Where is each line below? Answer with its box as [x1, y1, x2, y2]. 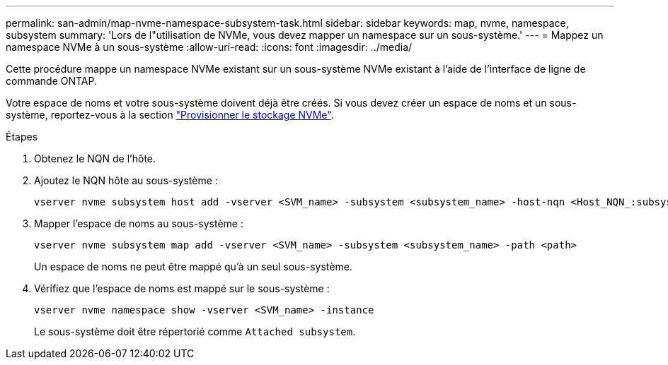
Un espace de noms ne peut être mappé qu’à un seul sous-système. [34, 261, 352, 273]
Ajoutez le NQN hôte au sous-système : [34, 174, 218, 186]
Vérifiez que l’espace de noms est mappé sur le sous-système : [34, 282, 330, 294]
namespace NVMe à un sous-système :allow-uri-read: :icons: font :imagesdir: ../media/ [6, 41, 413, 53]
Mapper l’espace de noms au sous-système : [34, 217, 243, 229]
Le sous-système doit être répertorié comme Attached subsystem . [34, 325, 356, 337]
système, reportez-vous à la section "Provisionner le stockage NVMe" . [6, 109, 334, 121]
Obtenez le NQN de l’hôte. [34, 152, 156, 164]
